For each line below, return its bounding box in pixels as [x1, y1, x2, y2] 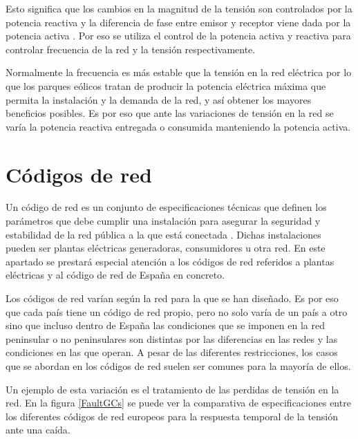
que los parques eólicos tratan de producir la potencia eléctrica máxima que [6, 78, 326, 93]
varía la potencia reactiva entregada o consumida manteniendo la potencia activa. [6, 119, 351, 133]
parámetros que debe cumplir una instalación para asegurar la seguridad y [6, 214, 321, 228]
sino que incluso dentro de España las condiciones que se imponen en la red [6, 318, 325, 333]
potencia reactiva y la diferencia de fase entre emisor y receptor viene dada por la [6, 15, 351, 29]
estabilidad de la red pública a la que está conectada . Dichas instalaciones [6, 227, 321, 241]
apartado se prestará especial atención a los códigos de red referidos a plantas [6, 254, 335, 268]
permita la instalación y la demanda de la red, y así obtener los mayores [6, 92, 312, 106]
